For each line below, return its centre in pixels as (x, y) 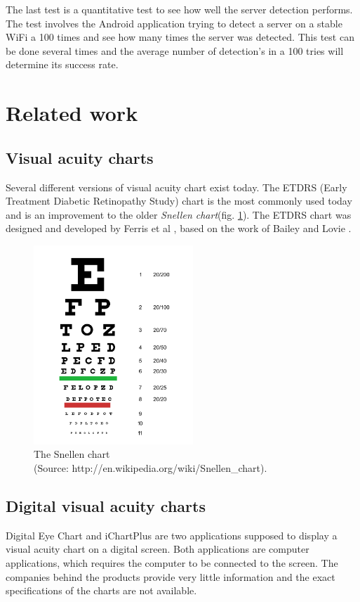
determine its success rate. (62, 64)
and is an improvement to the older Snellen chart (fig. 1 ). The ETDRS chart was (179, 214)
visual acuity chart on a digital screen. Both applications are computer (158, 549)
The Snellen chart (72, 454)
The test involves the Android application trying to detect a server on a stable (174, 23)
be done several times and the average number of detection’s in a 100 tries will (175, 50)
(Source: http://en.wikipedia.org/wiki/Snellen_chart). (151, 467)
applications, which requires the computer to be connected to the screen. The (172, 562)
